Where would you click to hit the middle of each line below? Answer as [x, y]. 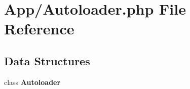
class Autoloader [32, 82]
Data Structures [47, 60]
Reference [39, 29]
